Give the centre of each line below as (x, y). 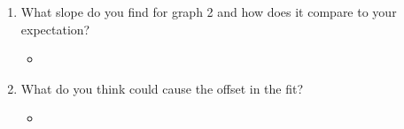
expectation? (55, 29)
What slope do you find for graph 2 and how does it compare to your (209, 11)
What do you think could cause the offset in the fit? (162, 88)
